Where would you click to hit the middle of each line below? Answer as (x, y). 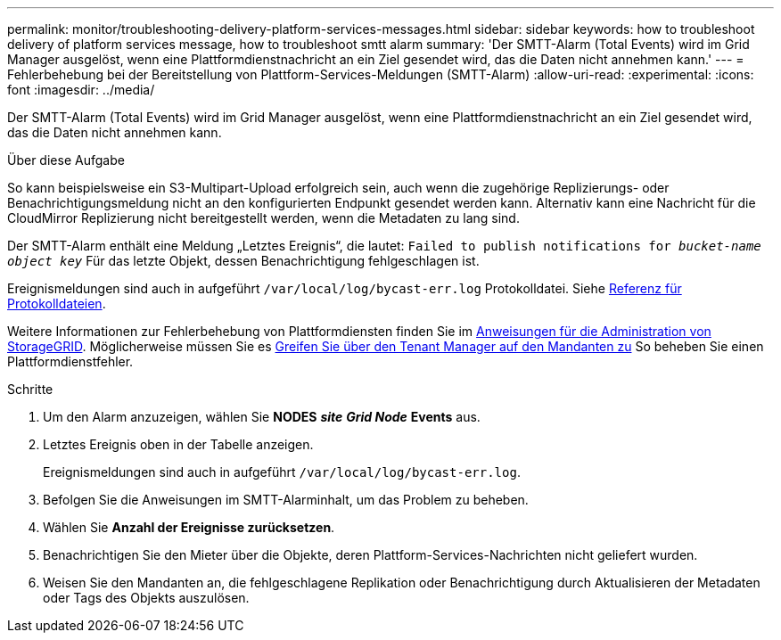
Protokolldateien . (57, 304)
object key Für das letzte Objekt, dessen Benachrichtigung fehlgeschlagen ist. (243, 261)
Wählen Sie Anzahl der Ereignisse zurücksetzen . (189, 527)
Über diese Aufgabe (66, 160)
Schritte (30, 389)
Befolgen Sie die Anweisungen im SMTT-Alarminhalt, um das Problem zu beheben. (286, 500)
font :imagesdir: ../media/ (81, 90)
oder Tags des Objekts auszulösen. (146, 598)
